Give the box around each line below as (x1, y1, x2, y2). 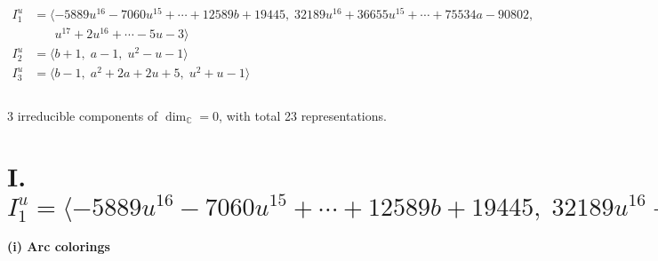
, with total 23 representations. (219, 106, 387, 124)
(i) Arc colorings (7, 237, 110, 256)
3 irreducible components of (7, 106, 158, 124)
